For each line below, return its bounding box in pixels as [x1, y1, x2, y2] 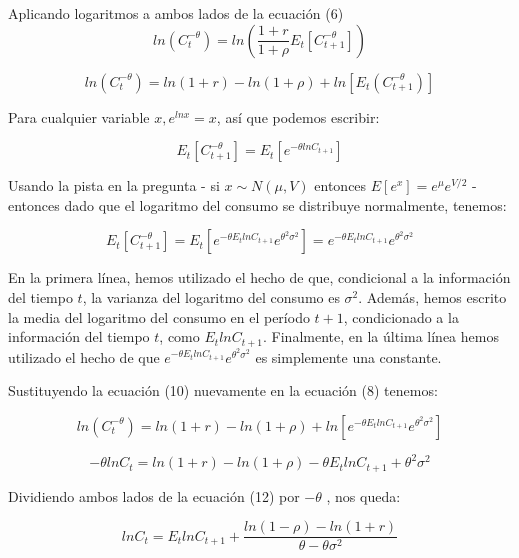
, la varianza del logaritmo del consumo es [82, 286, 340, 307]
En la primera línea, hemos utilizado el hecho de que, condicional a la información [8, 267, 511, 288]
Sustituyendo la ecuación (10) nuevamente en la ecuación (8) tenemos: [8, 380, 438, 401]
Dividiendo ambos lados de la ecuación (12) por [8, 485, 300, 506]
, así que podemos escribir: [216, 106, 380, 127]
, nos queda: [326, 485, 401, 506]
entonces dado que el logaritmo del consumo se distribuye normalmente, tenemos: [8, 194, 507, 215]
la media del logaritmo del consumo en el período [8, 306, 310, 327]
